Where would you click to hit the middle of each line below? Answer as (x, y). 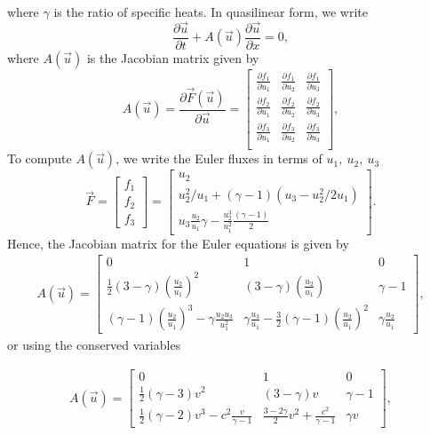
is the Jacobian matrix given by (173, 57)
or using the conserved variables (94, 345)
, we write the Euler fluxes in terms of (219, 158)
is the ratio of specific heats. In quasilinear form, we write (211, 12)
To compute (40, 158)
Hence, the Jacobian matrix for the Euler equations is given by (178, 243)
